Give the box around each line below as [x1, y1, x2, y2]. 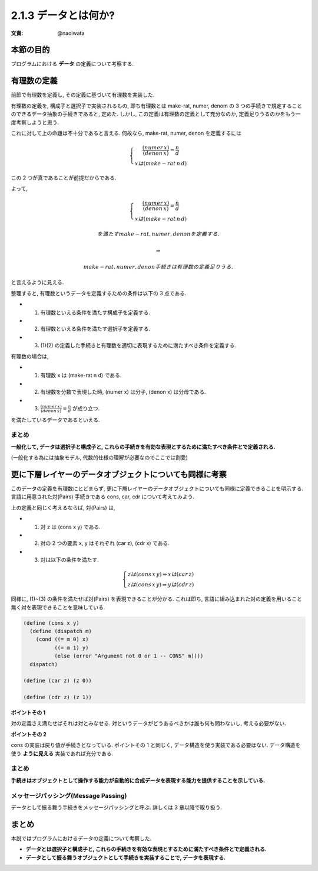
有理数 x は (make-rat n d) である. [40, 372, 122, 379]
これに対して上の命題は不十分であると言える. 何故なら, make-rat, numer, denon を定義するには [11, 129, 241, 136]
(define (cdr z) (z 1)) [23, 694, 92, 701]
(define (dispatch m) [29, 628, 92, 634]
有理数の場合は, [11, 353, 49, 360]
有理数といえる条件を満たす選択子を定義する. [40, 325, 150, 332]
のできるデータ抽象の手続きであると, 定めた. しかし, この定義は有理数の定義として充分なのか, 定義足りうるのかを [11, 110, 286, 118]
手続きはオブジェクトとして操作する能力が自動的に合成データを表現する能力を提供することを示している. [11, 777, 265, 784]
